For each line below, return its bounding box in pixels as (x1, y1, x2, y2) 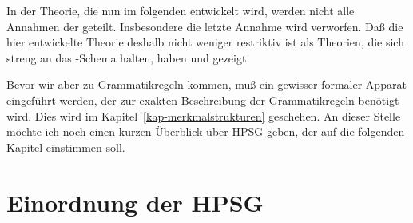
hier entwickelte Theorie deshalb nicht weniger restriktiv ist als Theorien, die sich (6, 34, 404, 50)
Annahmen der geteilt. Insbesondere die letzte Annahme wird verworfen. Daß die (6, 18, 403, 34)
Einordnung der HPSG (6, 185, 264, 218)
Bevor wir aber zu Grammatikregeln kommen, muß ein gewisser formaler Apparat (6, 76, 407, 93)
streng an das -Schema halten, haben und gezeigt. (6, 49, 250, 66)
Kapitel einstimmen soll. (6, 138, 125, 155)
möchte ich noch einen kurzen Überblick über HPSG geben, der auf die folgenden (6, 123, 405, 140)
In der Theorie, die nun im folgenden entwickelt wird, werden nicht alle (6, 2, 355, 18)
